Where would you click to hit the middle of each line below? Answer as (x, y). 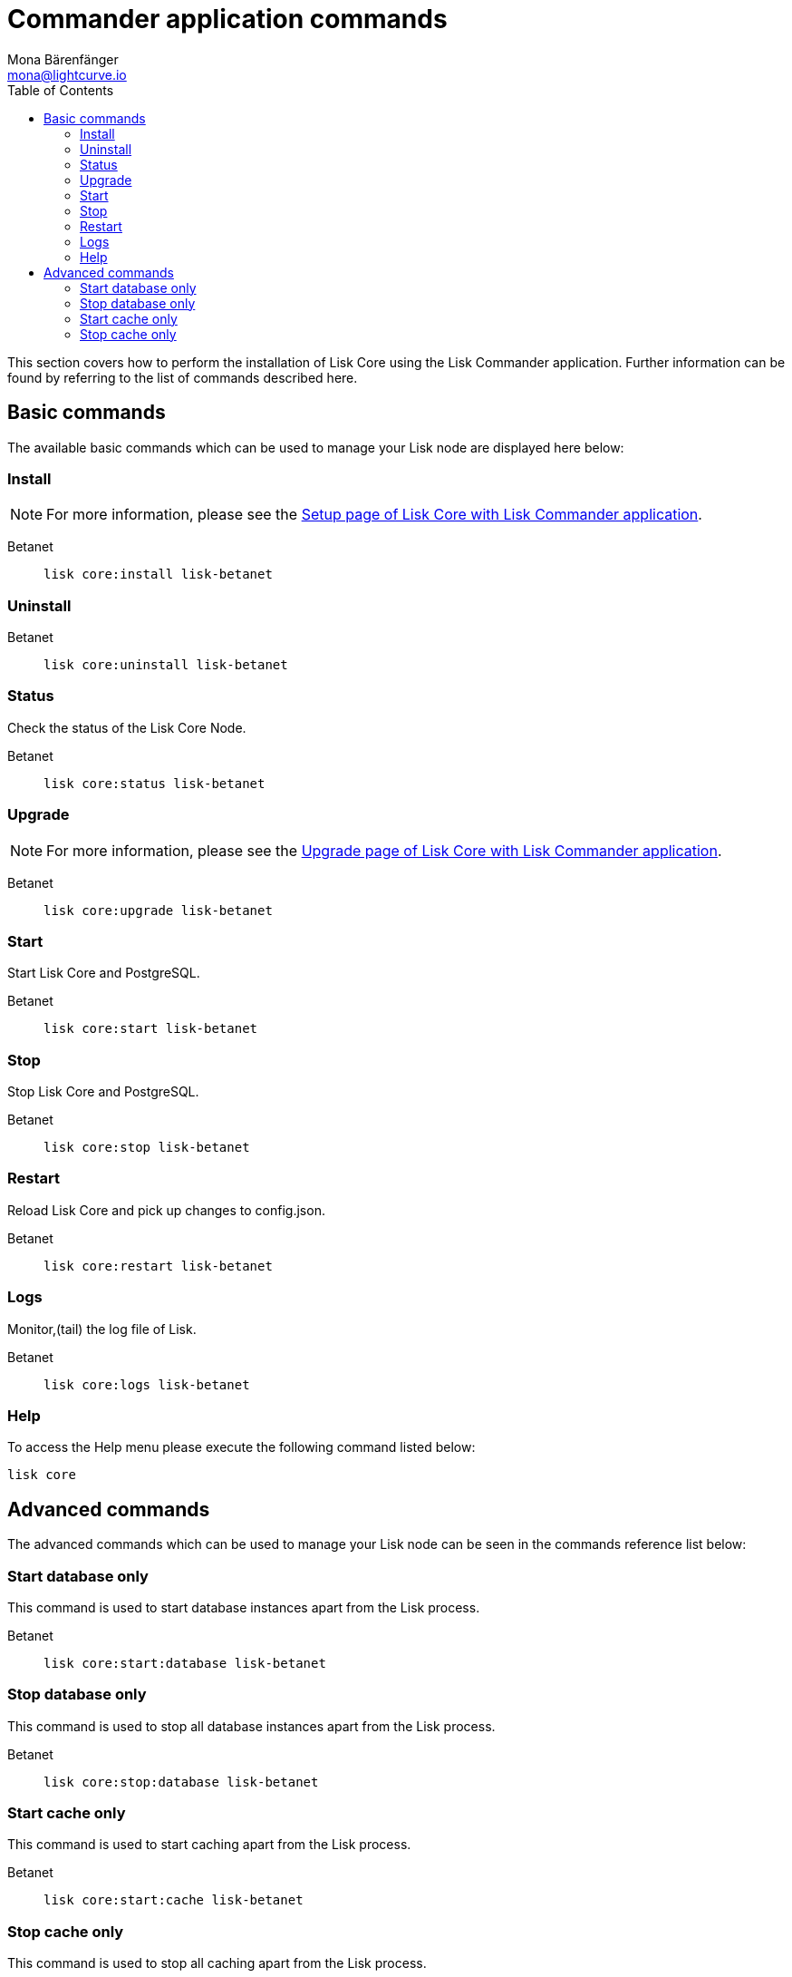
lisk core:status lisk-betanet (155, 783)
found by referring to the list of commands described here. (183, 377)
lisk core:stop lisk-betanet (147, 1148)
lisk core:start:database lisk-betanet (185, 1663)
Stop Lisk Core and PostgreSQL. (103, 1092)
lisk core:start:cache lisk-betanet (174, 1900)
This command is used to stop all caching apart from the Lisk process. (217, 1963)
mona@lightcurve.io (67, 74)
